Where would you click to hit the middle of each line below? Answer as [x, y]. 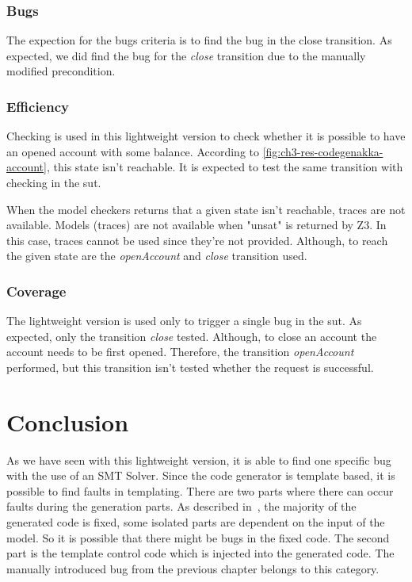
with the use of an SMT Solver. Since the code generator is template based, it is [201, 475]
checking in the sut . [54, 182]
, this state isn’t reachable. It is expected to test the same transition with [225, 167]
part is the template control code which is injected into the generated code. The [200, 553]
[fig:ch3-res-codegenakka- [323, 151]
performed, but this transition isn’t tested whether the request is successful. [190, 367]
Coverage [36, 291]
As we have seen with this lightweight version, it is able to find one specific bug [199, 459]
